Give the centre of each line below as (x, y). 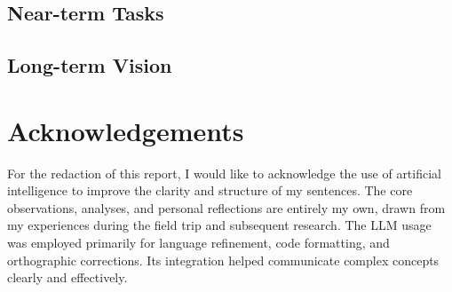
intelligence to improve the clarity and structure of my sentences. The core (210, 190)
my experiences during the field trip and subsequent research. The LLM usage (219, 225)
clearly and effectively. (67, 277)
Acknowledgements (126, 130)
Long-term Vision (90, 65)
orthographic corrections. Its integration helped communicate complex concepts (223, 260)
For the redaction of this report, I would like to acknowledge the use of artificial (224, 173)
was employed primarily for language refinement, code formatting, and (198, 243)
